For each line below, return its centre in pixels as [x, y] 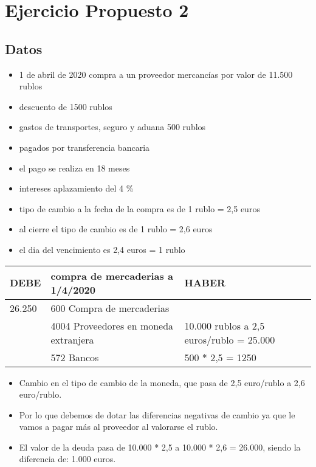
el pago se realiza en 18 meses [74, 168]
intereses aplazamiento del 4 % [76, 188]
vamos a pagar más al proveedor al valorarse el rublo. [118, 427]
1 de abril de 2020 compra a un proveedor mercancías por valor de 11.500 [156, 74]
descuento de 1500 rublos [66, 106]
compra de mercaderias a [112, 275]
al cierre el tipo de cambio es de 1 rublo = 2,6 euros [116, 229]
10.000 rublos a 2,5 [225, 325]
